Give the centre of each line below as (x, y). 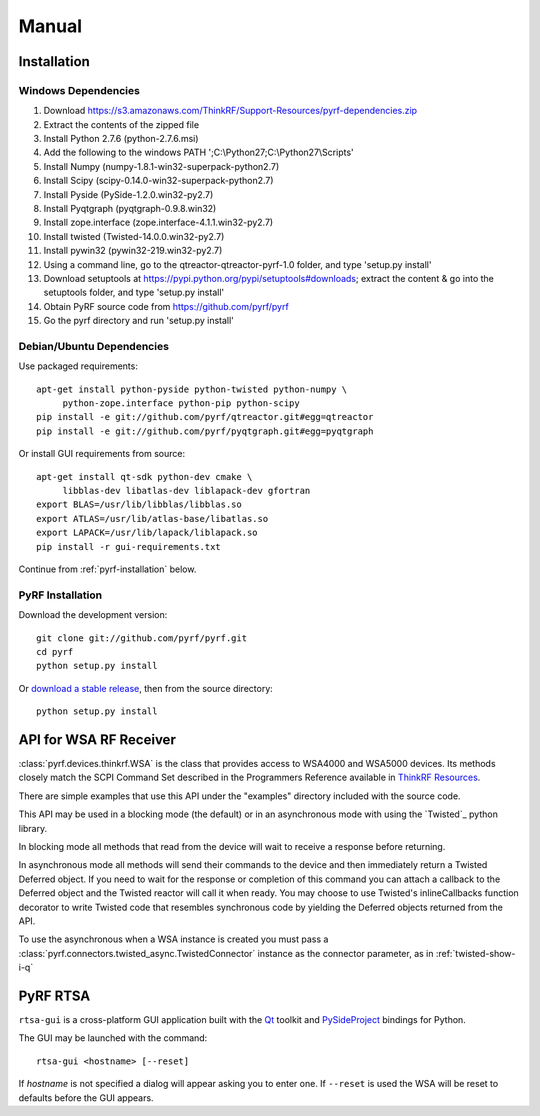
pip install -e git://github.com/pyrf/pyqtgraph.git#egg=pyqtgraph (205, 431)
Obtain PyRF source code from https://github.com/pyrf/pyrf (166, 306)
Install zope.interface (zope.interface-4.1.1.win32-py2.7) (158, 222)
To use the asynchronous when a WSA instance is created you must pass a (173, 939)
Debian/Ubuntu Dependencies (94, 346)
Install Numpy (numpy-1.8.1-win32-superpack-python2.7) (161, 166)
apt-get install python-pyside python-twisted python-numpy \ (192, 389)
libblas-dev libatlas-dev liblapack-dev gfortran (186, 491)
